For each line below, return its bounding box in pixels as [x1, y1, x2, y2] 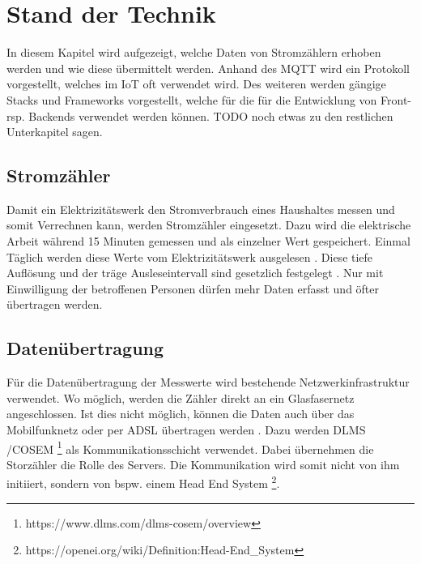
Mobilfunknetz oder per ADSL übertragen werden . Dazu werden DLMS [6, 421, 366, 438]
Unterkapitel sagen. [6, 123, 103, 140]
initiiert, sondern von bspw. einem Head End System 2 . [6, 472, 280, 492]
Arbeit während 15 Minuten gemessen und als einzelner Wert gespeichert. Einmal [6, 233, 410, 250]
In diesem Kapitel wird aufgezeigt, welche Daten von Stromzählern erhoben [6, 44, 381, 61]
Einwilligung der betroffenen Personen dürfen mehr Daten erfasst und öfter [6, 280, 380, 297]
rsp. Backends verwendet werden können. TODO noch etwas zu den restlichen [6, 107, 393, 124]
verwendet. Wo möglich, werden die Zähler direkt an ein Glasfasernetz [6, 389, 355, 406]
